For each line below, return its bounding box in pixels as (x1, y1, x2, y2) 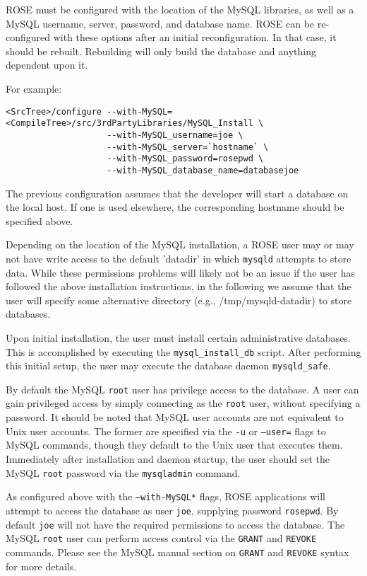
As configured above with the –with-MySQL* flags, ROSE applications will (6, 489, 325, 504)
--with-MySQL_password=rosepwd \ (107, 154, 264, 164)
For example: (6, 81, 62, 96)
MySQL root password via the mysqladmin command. (6, 465, 241, 480)
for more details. (6, 558, 77, 573)
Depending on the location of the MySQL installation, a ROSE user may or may (6, 237, 354, 252)
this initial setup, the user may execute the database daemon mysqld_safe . (6, 358, 331, 373)
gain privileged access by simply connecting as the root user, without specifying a (6, 396, 361, 410)
